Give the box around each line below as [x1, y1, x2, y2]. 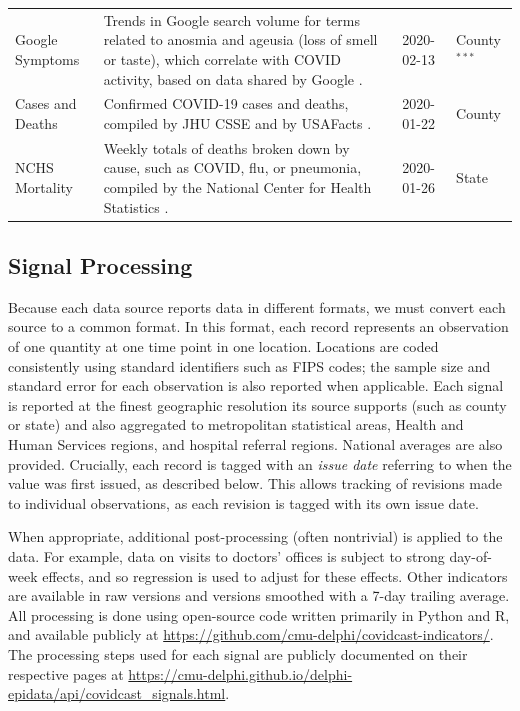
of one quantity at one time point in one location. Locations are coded [8, 336, 439, 357]
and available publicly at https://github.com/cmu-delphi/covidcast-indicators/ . [8, 624, 494, 645]
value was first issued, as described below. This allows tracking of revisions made [8, 473, 502, 494]
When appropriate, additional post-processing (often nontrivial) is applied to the [8, 526, 503, 547]
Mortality [15, 177, 74, 197]
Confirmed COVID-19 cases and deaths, [103, 93, 349, 114]
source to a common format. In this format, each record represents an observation [8, 316, 509, 337]
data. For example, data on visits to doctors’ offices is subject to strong [8, 546, 445, 567]
